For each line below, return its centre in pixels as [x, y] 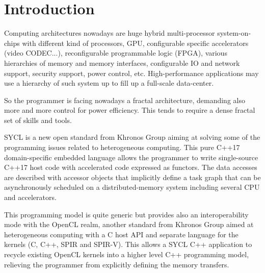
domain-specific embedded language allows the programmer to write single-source [131, 157]
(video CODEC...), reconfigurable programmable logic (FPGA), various [116, 53]
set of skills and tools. [38, 120]
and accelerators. [30, 197]
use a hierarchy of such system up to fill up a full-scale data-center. [109, 83]
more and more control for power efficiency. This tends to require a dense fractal [130, 110]
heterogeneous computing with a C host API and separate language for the [121, 234]
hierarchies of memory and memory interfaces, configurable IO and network [122, 63]
